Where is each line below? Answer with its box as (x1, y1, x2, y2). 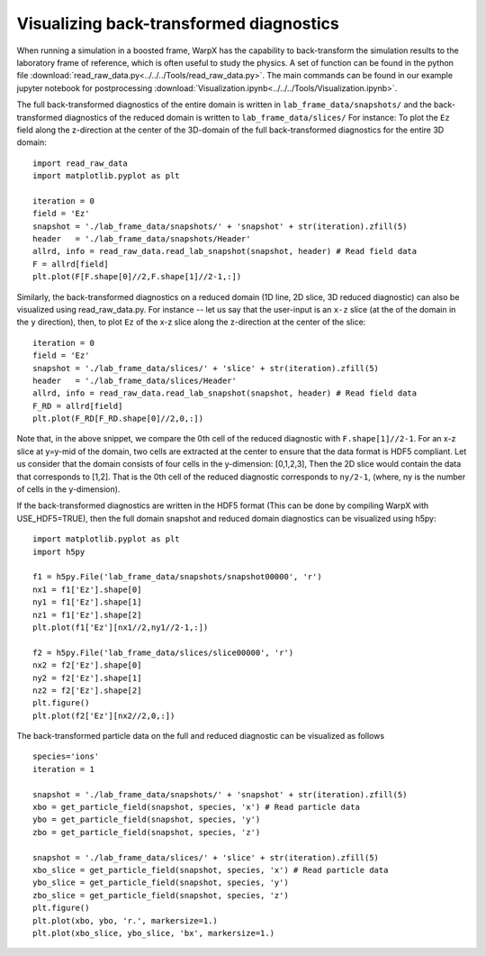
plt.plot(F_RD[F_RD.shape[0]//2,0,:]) (32, 414, 204, 423)
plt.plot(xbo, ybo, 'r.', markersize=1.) (32, 915, 218, 925)
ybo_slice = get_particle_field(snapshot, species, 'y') (32, 878, 290, 888)
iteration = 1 (32, 764, 94, 774)
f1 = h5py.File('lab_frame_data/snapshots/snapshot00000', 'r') (32, 572, 323, 582)
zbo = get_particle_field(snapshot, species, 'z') (32, 827, 261, 837)
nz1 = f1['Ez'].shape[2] (32, 609, 142, 620)
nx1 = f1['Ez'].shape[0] (32, 584, 142, 595)
